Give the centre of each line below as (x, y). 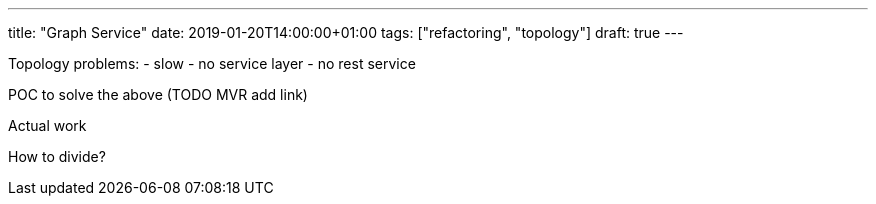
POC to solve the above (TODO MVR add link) (158, 94)
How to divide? (57, 156)
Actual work (47, 125)
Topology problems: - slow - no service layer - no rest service (212, 63)
